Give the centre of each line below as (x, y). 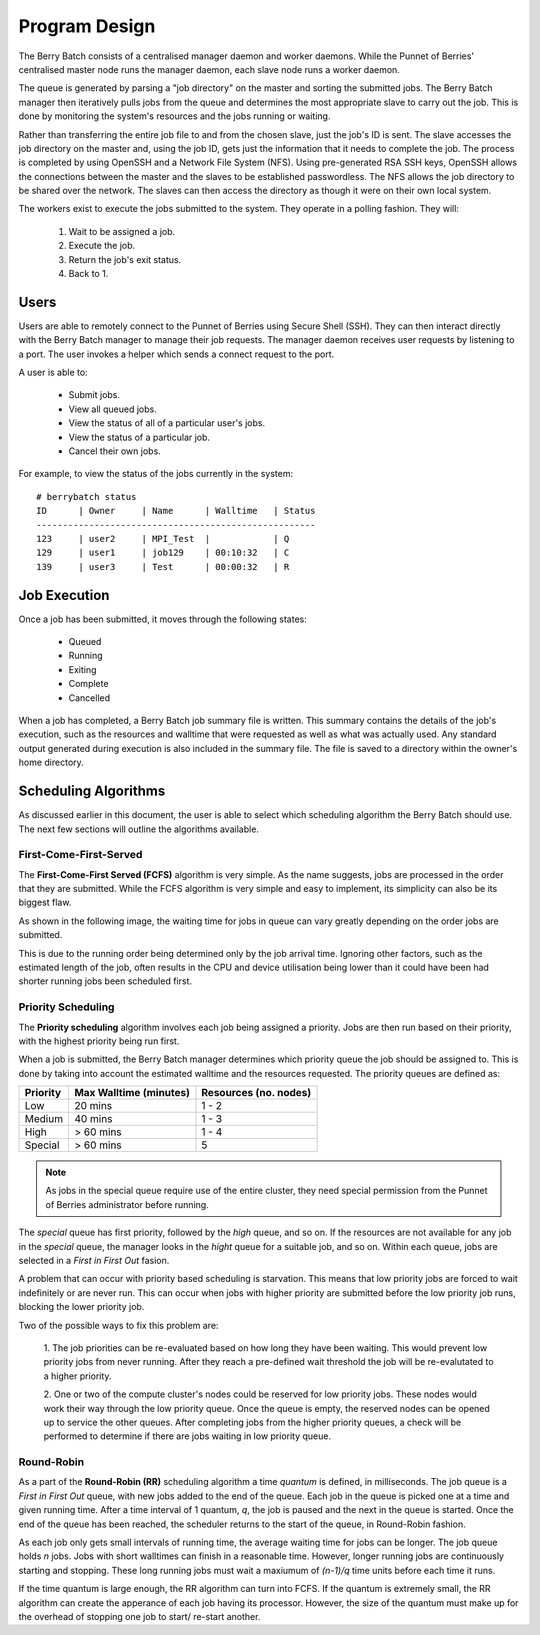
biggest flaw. (45, 902)
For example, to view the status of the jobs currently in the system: (156, 474)
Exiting (82, 669)
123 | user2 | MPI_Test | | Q (163, 538)
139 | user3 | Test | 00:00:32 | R (163, 566)
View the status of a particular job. (139, 437)
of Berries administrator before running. (127, 1204)
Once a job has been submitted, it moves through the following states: (162, 619)
